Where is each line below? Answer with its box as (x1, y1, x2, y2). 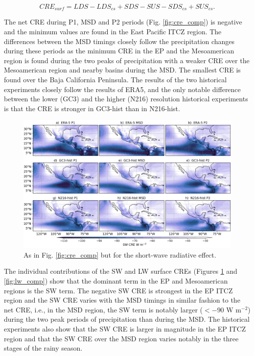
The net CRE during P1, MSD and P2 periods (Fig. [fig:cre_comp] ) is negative (4, 17, 242, 27)
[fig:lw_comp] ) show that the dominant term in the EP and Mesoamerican (4, 276, 228, 286)
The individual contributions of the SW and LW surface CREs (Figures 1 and (4, 266, 237, 276)
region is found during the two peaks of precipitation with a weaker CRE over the (4, 55, 250, 65)
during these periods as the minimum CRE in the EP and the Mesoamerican (4, 46, 234, 56)
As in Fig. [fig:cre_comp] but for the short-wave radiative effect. (23, 249, 216, 260)
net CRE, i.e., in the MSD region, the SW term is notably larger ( (4, 304, 203, 314)
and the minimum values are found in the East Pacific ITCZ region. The (4, 26, 222, 37)
